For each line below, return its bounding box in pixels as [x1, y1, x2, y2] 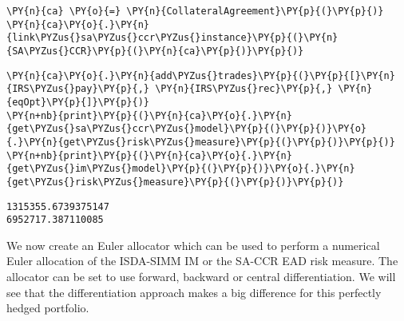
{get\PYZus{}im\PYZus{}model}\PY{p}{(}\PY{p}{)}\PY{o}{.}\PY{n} [6, 163, 355, 175]
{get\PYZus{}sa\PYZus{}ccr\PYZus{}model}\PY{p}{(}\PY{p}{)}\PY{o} [6, 123, 367, 135]
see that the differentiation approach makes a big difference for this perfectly [6, 283, 382, 300]
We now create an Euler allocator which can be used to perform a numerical [6, 236, 380, 253]
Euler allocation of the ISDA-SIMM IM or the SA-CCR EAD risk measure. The [6, 252, 398, 269]
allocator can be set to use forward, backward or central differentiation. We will [6, 268, 396, 285]
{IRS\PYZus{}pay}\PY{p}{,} [6, 83, 149, 95]
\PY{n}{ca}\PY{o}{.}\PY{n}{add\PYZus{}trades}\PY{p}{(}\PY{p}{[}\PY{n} [6, 69, 395, 81]
